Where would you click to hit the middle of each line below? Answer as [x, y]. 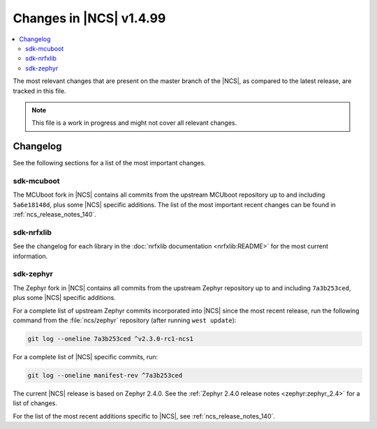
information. [30, 256]
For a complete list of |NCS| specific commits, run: [86, 356]
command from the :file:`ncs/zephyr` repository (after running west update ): [125, 320]
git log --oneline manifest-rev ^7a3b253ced [105, 375]
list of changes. [35, 403]
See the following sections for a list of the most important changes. [109, 163]
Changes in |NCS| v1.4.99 [89, 18]
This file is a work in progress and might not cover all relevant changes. [134, 123]
